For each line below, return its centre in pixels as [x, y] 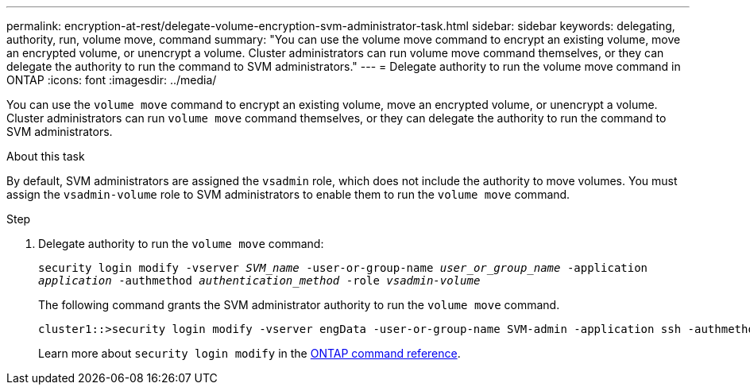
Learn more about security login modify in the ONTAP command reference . [249, 353]
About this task [46, 156]
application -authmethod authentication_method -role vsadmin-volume [259, 281]
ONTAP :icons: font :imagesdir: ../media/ [112, 80]
